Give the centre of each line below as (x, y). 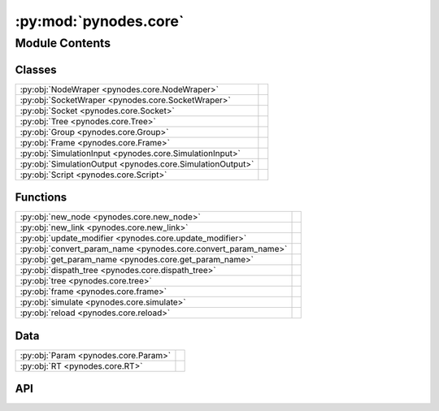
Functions (41, 198)
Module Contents (63, 43)
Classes (36, 69)
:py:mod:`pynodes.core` (100, 21)
